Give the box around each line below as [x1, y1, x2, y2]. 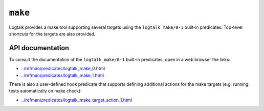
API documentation [9, 44, 69, 52]
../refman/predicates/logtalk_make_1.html [21, 72, 104, 78]
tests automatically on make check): [9, 88, 82, 94]
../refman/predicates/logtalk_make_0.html [21, 66, 105, 72]
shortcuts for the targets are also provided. [9, 31, 95, 37]
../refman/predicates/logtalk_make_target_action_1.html [21, 97, 132, 103]
